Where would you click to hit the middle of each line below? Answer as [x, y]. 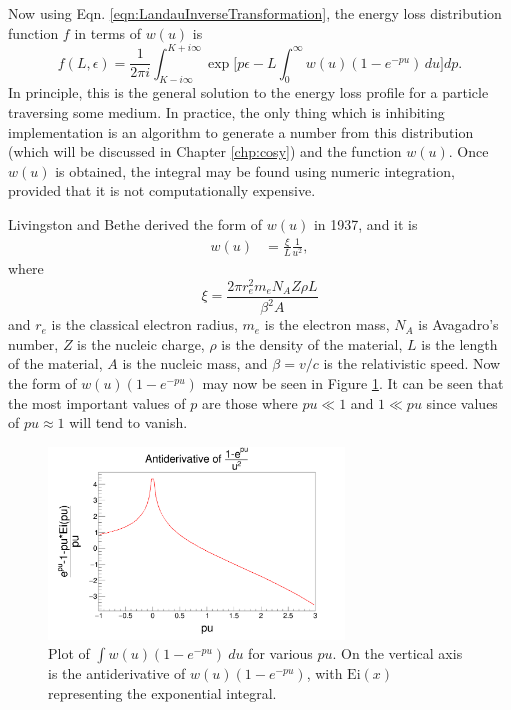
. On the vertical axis [397, 653]
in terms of [108, 32]
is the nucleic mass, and [195, 363]
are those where [249, 402]
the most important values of [97, 402]
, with [324, 673]
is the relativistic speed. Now [412, 363]
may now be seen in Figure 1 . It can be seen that [353, 382]
